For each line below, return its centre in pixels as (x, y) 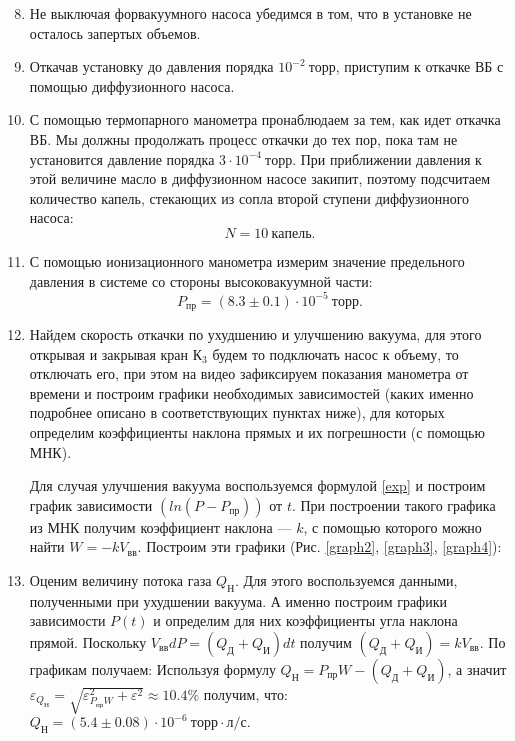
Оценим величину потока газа (120, 580)
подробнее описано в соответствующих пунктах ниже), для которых (237, 412)
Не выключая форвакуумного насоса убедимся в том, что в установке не (250, 13)
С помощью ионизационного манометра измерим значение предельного (247, 260)
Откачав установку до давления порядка (151, 66)
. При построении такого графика (393, 504)
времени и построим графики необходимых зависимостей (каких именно (251, 392)
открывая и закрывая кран (109, 353)
